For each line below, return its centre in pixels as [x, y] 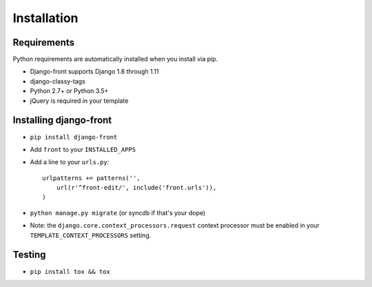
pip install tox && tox [70, 271]
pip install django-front [74, 137]
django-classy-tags [58, 81]
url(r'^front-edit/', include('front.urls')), [136, 188]
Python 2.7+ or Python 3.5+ [69, 91]
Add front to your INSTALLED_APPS [83, 149]
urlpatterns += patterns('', [91, 178]
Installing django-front [62, 120]
